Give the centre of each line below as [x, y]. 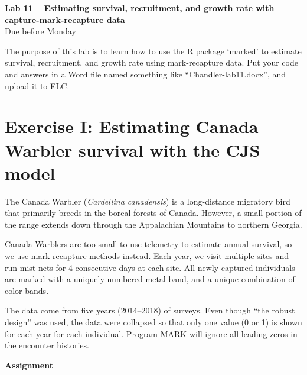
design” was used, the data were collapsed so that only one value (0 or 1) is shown [153, 322]
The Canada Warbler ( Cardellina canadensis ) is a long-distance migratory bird [148, 201]
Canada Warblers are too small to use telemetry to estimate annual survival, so [148, 244]
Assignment [29, 365]
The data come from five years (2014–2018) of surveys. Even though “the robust [150, 310]
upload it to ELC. [37, 85]
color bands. [27, 290]
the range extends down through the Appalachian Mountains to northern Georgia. [153, 224]
